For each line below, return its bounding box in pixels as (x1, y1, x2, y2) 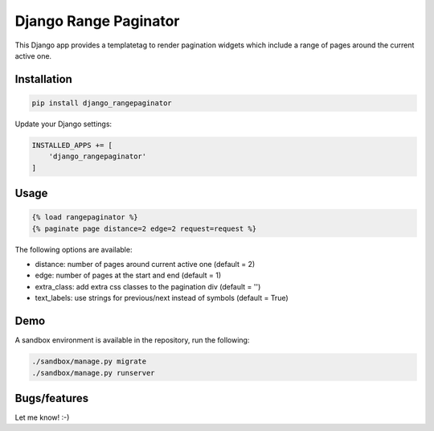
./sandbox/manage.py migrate (31, 357, 147, 366)
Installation (14, 72, 72, 86)
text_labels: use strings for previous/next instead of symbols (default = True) (35, 293, 289, 303)
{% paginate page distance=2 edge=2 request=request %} (31, 224, 257, 233)
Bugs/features (14, 391, 89, 405)
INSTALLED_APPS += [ (31, 141, 113, 150)
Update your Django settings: (14, 119, 113, 129)
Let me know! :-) (14, 413, 70, 422)
